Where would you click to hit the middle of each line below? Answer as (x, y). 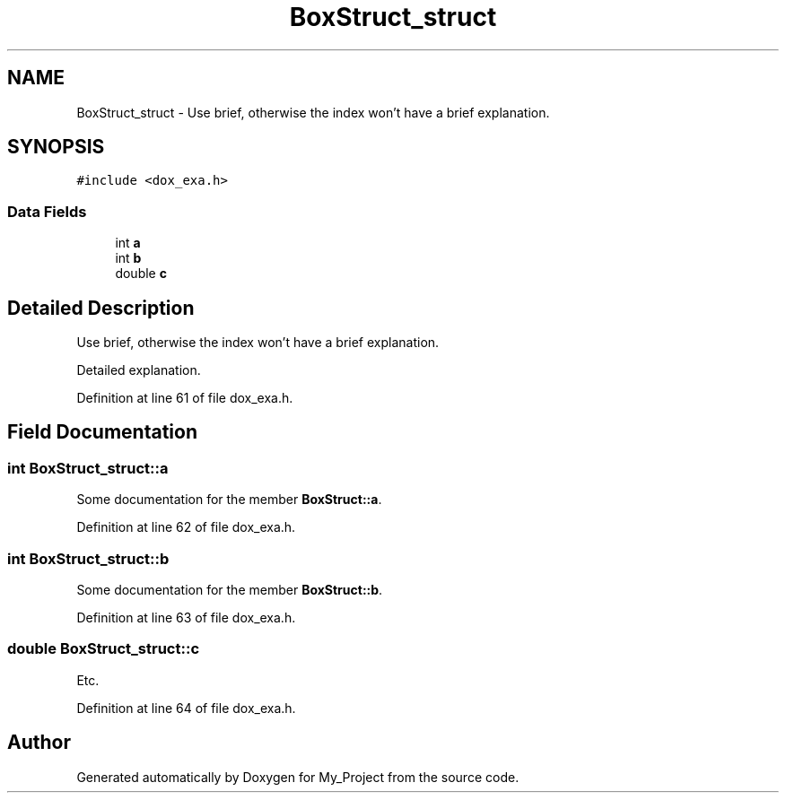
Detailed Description (101, 308)
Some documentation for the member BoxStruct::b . (230, 590)
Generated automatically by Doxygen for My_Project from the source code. (298, 777)
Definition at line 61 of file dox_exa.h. (185, 398)
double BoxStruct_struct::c (104, 649)
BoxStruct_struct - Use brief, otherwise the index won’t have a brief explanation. (313, 112)
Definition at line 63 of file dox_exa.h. (186, 617)
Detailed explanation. (139, 370)
